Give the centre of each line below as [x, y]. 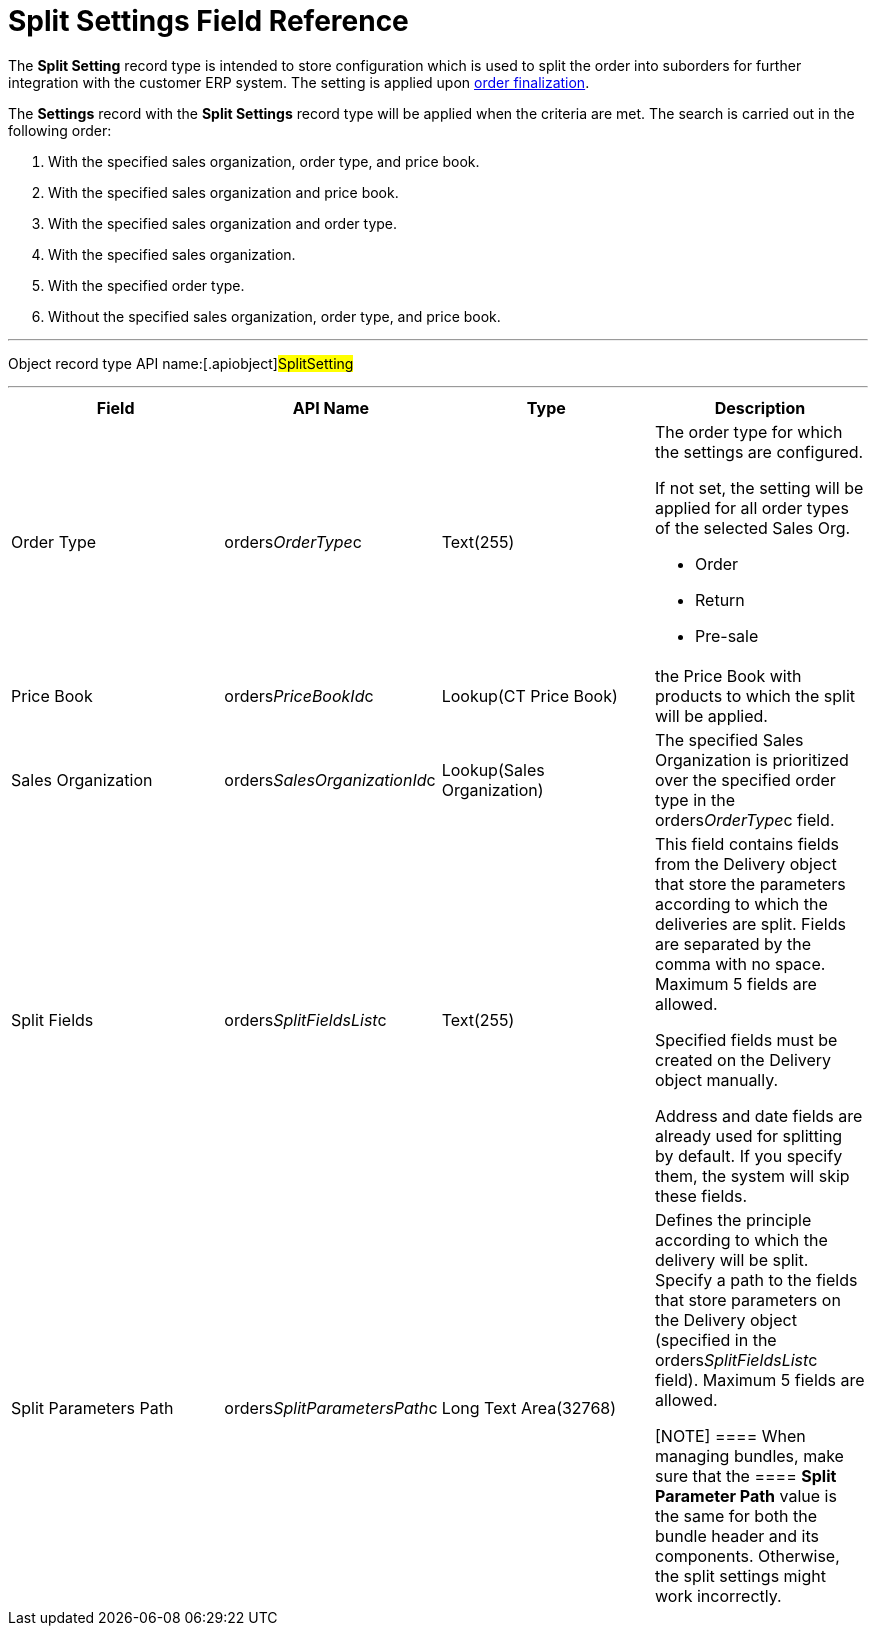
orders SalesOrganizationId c [330, 779]
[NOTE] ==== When [730, 1435]
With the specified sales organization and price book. [223, 192]
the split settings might [740, 1575]
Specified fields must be [746, 1039]
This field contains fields [747, 843]
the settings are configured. [759, 451]
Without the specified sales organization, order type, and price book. [274, 316]
